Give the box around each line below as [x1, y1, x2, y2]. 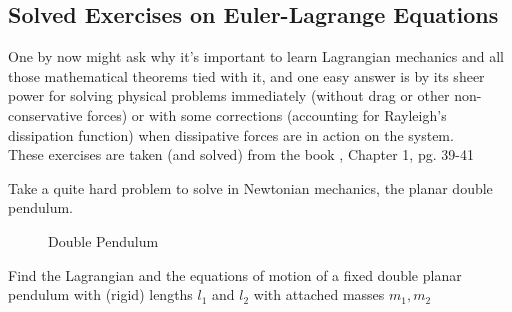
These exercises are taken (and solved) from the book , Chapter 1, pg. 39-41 [8, 144, 474, 165]
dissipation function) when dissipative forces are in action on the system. [8, 124, 454, 145]
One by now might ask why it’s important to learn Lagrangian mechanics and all [8, 46, 504, 67]
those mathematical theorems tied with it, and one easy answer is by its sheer [8, 65, 485, 86]
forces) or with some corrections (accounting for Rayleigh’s [87, 104, 447, 125]
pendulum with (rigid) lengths [8, 284, 193, 305]
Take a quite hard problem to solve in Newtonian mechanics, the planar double [8, 177, 493, 198]
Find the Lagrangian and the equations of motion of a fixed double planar [8, 264, 462, 285]
